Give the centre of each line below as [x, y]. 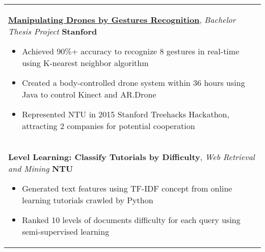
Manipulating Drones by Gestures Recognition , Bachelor [122, 20]
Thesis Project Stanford [53, 31]
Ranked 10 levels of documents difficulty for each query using [131, 220]
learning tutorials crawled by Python [88, 200]
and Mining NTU [41, 168]
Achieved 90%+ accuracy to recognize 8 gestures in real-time [131, 51]
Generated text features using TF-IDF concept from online [127, 188]
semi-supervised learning [66, 231]
